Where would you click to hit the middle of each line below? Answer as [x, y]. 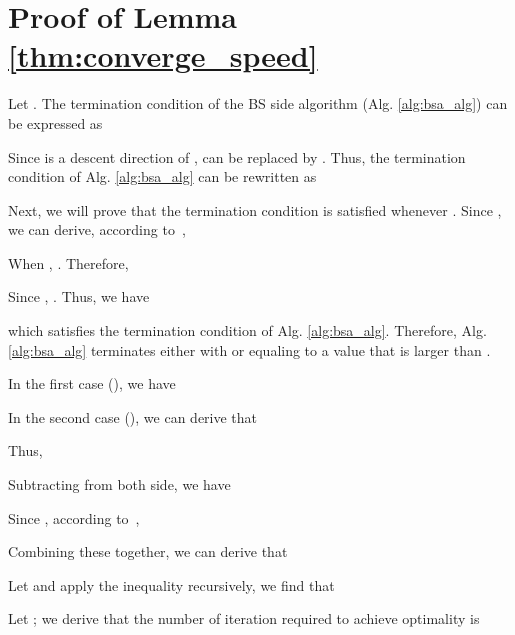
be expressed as [55, 122]
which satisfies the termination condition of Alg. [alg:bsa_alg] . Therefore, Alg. [247, 330]
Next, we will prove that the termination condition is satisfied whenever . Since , [255, 209]
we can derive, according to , [97, 229]
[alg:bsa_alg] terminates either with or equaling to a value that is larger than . [249, 349]
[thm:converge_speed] [163, 55]
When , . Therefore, [68, 262]
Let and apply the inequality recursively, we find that [171, 584]
